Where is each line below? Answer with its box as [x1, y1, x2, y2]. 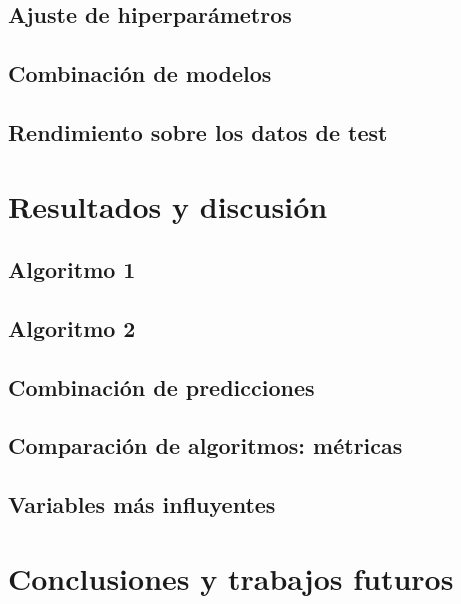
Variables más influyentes [8, 489, 276, 520]
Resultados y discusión [8, 185, 328, 226]
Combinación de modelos [8, 58, 272, 89]
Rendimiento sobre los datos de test [8, 116, 388, 147]
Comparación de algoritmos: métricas [8, 430, 403, 461]
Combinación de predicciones [8, 371, 315, 402]
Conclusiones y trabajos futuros [8, 557, 454, 598]
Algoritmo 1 [8, 254, 136, 285]
